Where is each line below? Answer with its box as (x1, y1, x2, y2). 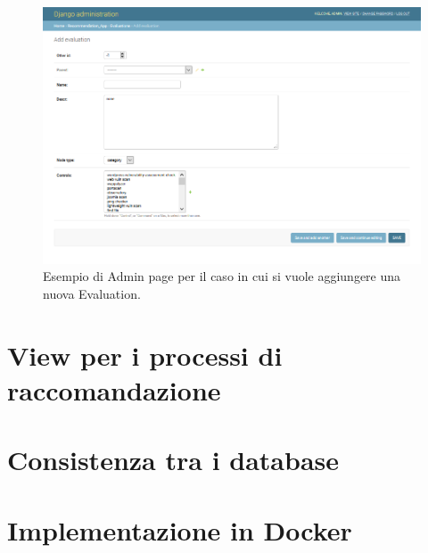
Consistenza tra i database (7, 442, 340, 478)
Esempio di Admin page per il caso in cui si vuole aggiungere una (43, 267, 401, 285)
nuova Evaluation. (43, 284, 141, 302)
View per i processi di (7, 336, 283, 373)
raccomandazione (7, 371, 221, 408)
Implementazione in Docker (7, 511, 352, 548)
